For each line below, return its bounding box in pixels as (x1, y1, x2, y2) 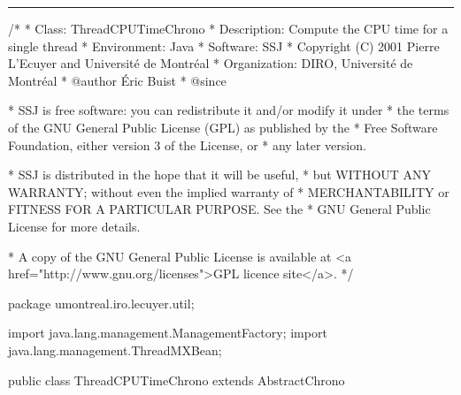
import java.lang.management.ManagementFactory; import (8, 323, 327, 342)
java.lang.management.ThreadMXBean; (8, 340, 222, 359)
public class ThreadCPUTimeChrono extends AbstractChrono (8, 370, 345, 389)
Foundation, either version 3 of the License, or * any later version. (8, 135, 366, 154)
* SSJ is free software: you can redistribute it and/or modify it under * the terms (8, 101, 449, 119)
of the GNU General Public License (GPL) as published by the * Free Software (8, 118, 438, 136)
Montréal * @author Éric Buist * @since (8, 71, 227, 89)
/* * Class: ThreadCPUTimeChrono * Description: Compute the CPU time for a (8, 19, 449, 37)
